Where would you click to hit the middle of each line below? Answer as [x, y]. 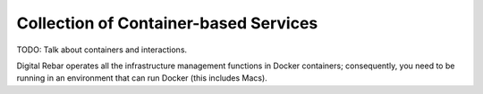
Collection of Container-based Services [167, 23]
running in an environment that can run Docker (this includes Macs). [142, 78]
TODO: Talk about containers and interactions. [102, 50]
